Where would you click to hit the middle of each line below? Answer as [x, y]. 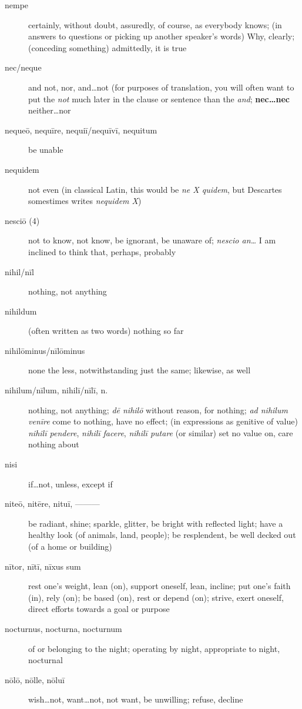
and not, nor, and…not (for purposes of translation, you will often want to [161, 87]
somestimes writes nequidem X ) [85, 201]
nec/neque [23, 67]
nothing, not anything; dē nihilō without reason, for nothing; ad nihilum [158, 409]
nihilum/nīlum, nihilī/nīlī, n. [56, 390]
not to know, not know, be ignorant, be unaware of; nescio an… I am [152, 240]
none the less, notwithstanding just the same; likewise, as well [140, 370]
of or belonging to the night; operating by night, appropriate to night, [154, 648]
